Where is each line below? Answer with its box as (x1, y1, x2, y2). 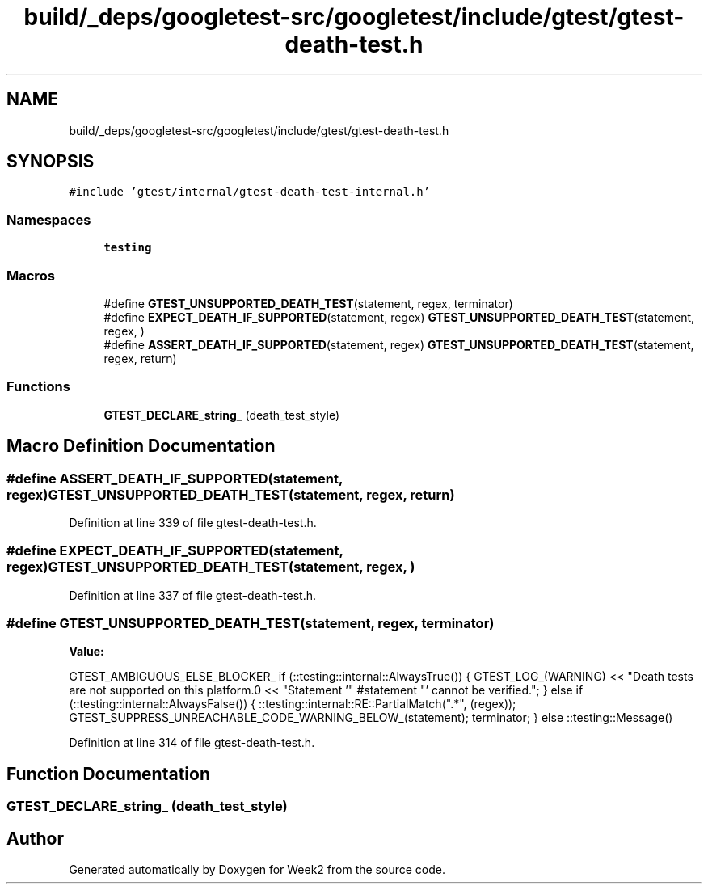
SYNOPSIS (6, 151, 95, 172)
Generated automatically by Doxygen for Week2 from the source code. (69, 863, 445, 877)
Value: (69, 644, 104, 659)
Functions (6, 378, 70, 395)
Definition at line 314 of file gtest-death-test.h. (69, 736, 315, 750)
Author (6, 828, 64, 849)
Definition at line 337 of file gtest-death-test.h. (69, 588, 317, 602)
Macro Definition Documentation (6, 436, 276, 457)
